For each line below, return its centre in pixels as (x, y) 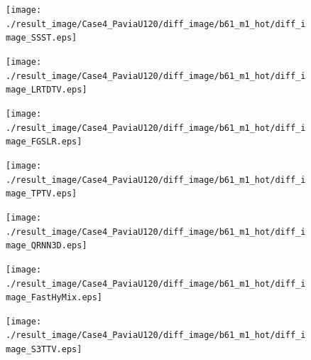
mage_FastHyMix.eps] (54, 298)
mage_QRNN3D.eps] (47, 246)
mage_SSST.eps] (42, 38)
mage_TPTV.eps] (42, 194)
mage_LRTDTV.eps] (47, 90)
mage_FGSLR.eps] (44, 142)
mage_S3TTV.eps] (44, 350)
